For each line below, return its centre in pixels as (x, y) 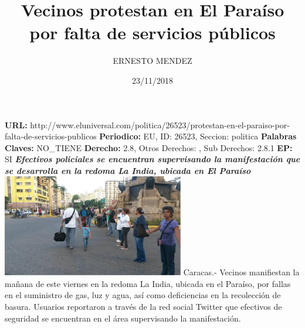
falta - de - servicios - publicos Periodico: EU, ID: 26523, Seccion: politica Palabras (151, 136)
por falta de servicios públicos (152, 33)
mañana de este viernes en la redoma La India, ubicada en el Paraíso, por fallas (148, 283)
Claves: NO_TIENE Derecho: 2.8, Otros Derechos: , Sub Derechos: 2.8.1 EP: (149, 147)
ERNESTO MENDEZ (152, 61)
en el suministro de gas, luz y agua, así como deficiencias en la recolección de (143, 295)
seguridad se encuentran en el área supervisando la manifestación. (123, 318)
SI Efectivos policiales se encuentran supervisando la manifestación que (152, 159)
